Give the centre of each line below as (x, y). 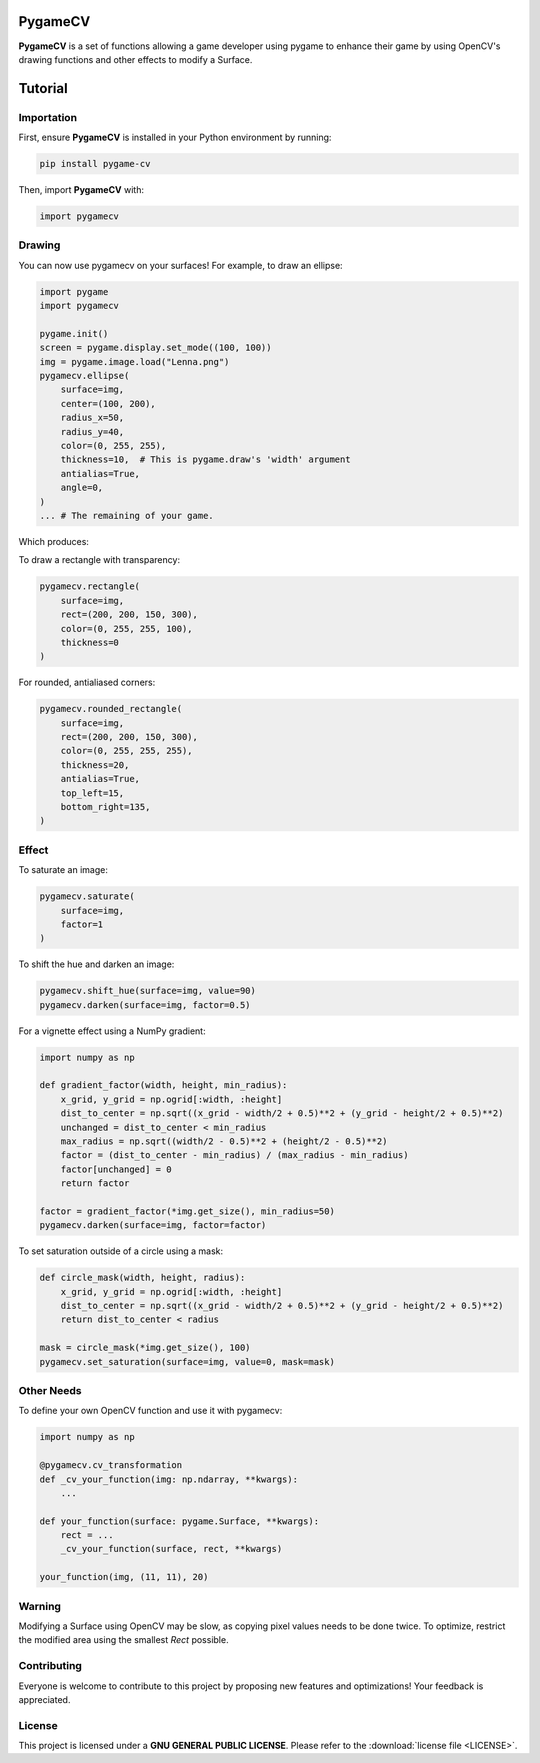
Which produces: (54, 541)
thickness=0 (90, 642)
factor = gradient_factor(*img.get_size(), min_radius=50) (187, 1211)
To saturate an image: (63, 870)
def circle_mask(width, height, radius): (142, 1278)
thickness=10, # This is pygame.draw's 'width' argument (205, 459)
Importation (48, 117)
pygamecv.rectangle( (89, 586)
